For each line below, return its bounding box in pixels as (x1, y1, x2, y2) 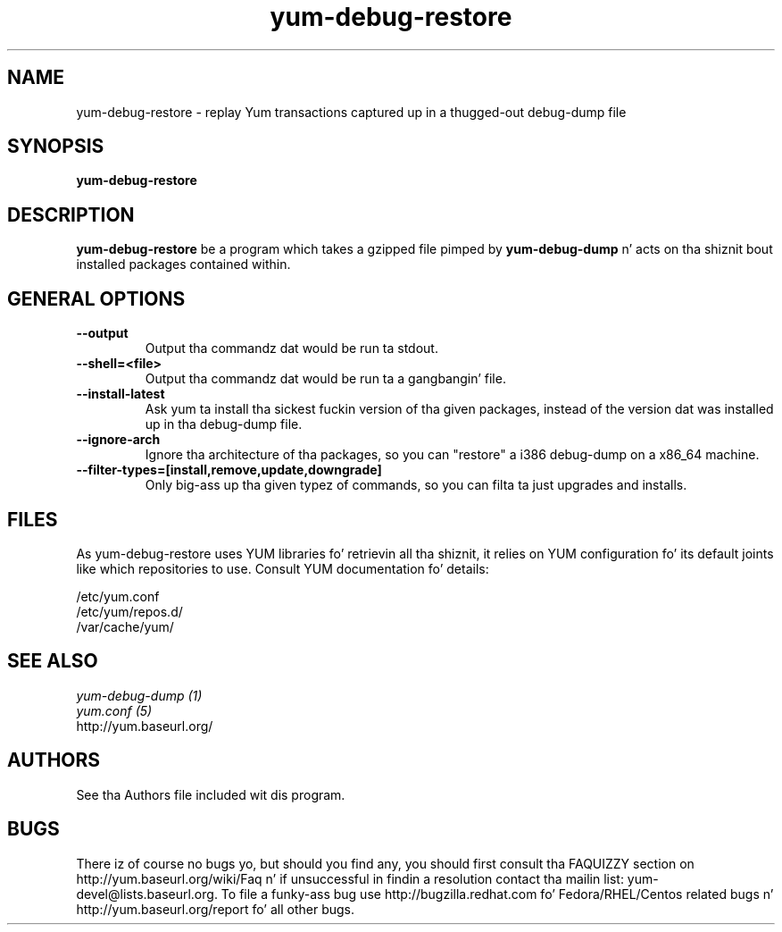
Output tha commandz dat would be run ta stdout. (145, 340, 438, 357)
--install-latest (76, 386, 165, 402)
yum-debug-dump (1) (76, 687, 203, 703)
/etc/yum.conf (76, 588, 160, 604)
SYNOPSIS (7, 135, 104, 158)
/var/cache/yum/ (76, 618, 174, 634)
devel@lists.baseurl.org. (76, 886, 218, 902)
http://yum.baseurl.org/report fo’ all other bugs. (76, 901, 354, 917)
